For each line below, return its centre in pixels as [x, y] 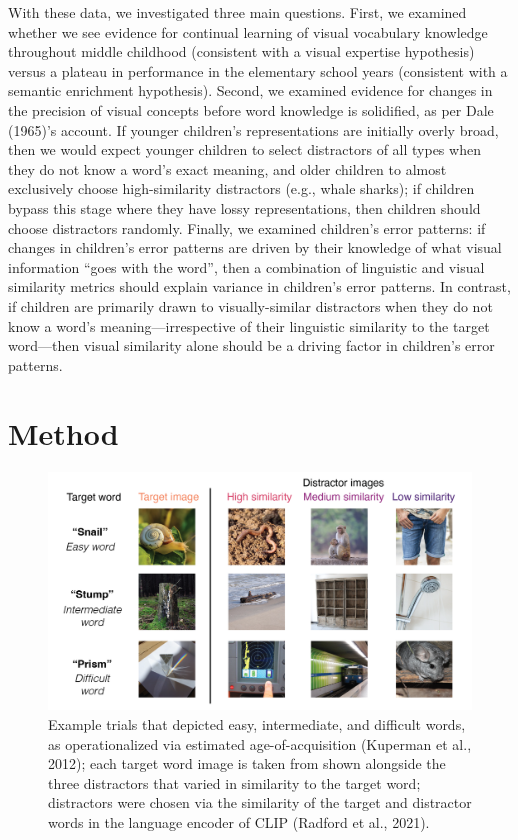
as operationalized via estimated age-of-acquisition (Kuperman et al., [260, 743]
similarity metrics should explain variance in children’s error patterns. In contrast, [259, 286]
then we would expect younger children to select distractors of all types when [244, 149]
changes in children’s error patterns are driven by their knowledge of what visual [255, 247]
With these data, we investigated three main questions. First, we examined [237, 12]
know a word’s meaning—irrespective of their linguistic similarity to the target [249, 325]
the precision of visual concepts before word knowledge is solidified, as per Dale [251, 109]
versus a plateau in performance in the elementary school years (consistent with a [258, 70]
